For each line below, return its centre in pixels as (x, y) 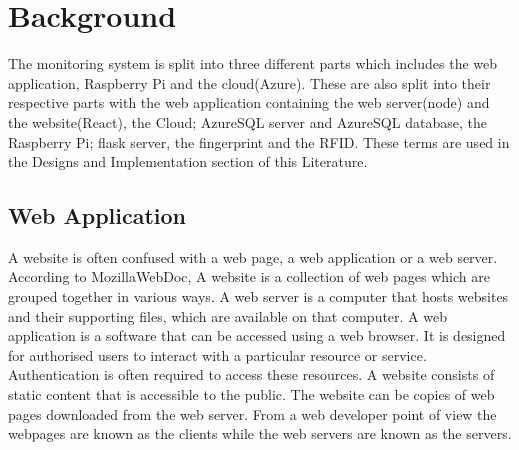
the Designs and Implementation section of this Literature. (188, 161)
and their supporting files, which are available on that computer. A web (227, 315)
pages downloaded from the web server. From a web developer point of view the (252, 413)
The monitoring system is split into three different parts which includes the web (253, 63)
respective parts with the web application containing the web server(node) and (249, 102)
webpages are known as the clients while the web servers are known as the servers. (260, 433)
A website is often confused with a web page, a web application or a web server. (253, 256)
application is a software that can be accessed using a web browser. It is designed (257, 335)
